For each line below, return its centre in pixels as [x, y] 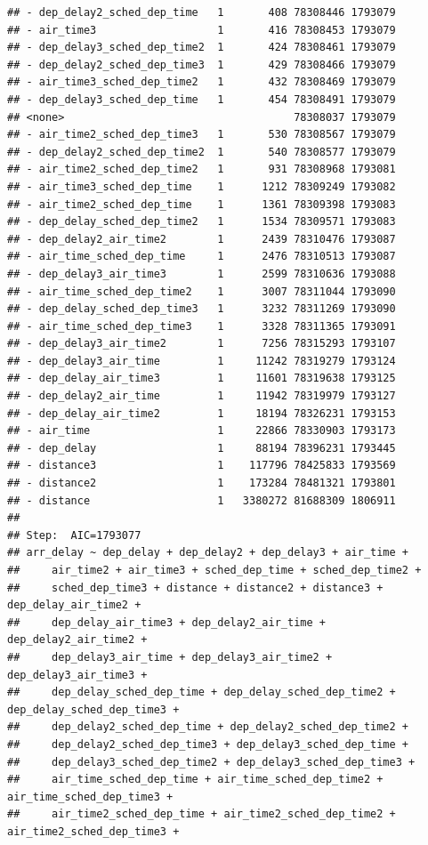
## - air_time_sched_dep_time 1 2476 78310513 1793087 [202, 257]
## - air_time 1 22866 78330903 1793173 [202, 431]
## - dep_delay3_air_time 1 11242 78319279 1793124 [202, 361]
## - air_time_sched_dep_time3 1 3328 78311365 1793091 [202, 326]
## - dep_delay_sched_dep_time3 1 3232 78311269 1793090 [202, 309]
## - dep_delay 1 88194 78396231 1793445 [202, 448]
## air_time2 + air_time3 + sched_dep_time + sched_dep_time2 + [214, 570]
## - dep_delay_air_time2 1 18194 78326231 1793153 [202, 413]
